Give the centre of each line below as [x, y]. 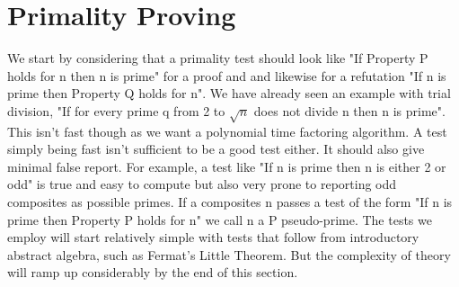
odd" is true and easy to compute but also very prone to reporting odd [202, 184]
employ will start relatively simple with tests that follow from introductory [213, 237]
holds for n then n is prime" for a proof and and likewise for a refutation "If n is [227, 75]
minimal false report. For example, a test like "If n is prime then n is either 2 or [227, 166]
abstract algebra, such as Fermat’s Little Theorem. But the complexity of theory [229, 254]
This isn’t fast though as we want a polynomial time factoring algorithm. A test [227, 131]
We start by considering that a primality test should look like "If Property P [218, 58]
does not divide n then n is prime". [349, 110]
